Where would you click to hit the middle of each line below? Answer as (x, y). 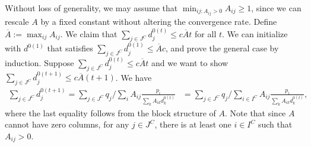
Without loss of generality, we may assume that (91, 8)
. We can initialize (255, 33)
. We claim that (89, 33)
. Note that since (256, 112)
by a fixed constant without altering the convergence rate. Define (159, 22)
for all (206, 33)
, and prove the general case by (222, 48)
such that (275, 124)
